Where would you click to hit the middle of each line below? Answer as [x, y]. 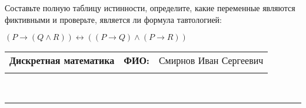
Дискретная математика [62, 60]
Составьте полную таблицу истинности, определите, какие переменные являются [150, 8]
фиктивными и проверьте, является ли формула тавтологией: [113, 19]
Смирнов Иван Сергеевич [211, 60]
